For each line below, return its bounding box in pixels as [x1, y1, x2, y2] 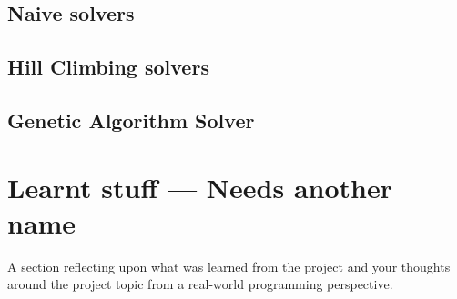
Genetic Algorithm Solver [7, 105, 255, 134]
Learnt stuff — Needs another [7, 168, 392, 205]
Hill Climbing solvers [7, 53, 209, 81]
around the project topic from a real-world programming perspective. [7, 274, 393, 294]
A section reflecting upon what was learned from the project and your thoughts [7, 256, 451, 275]
